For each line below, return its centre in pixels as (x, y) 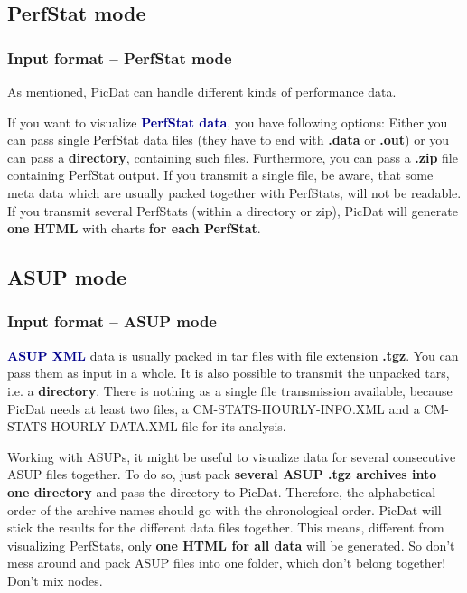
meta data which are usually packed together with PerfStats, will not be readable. (234, 192)
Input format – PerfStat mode (120, 57)
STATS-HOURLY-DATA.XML (93, 426)
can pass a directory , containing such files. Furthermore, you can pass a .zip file (233, 157)
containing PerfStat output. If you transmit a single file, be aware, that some (220, 175)
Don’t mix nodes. (55, 580)
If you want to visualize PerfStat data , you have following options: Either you (228, 122)
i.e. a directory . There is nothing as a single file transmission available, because (230, 390)
